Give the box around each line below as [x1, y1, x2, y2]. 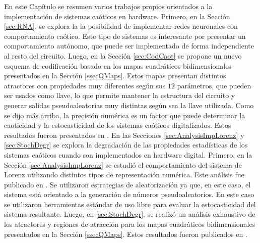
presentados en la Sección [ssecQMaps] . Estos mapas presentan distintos [4, 70, 226, 81]
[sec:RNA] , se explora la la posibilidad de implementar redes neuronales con [4, 21, 238, 31]
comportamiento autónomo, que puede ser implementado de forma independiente [4, 40, 254, 51]
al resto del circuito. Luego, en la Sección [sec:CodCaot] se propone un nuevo [4, 50, 242, 61]
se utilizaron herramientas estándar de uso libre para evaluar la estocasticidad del [4, 199, 256, 209]
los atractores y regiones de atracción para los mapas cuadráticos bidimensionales [4, 219, 255, 229]
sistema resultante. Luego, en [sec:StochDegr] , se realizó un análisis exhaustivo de [4, 209, 255, 219]
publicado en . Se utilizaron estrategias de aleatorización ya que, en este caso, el [4, 179, 251, 189]
